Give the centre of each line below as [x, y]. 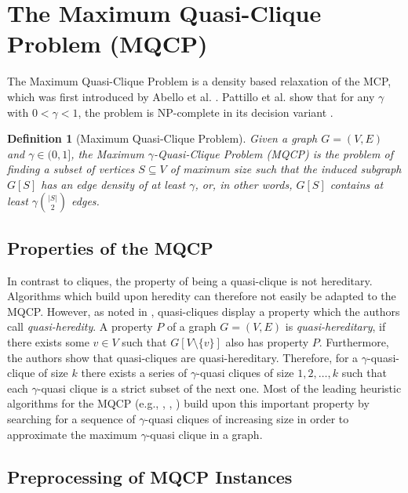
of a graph [191, 326]
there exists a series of [134, 373]
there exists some [48, 342]
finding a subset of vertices [71, 169]
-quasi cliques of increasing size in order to [247, 419]
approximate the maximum [72, 434]
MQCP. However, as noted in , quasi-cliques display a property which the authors [204, 311]
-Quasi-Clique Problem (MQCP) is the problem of [273, 153]
